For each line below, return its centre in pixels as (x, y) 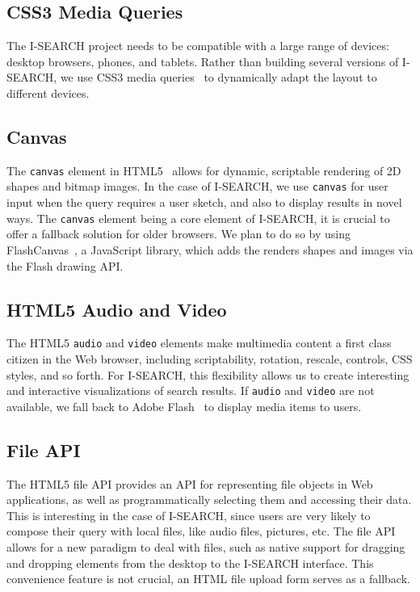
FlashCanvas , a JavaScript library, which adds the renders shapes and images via (210, 249)
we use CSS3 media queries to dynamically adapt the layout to (218, 77)
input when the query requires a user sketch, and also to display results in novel (204, 202)
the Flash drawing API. (65, 265)
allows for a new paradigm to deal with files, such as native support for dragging (206, 547)
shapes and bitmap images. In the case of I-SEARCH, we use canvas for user (197, 186)
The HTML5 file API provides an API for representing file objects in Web (190, 483)
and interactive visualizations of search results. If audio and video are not (191, 390)
